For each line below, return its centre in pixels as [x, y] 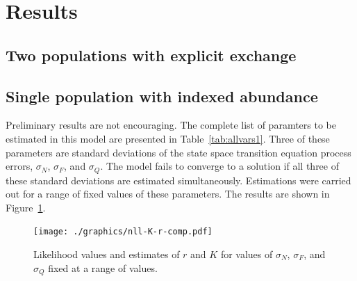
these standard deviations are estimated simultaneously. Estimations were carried [178, 180]
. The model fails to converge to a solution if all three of [219, 166]
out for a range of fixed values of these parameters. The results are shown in [168, 194]
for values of [247, 254]
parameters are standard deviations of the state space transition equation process [178, 152]
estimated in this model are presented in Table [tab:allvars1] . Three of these [168, 138]
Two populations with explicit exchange [151, 55]
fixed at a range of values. [103, 267]
